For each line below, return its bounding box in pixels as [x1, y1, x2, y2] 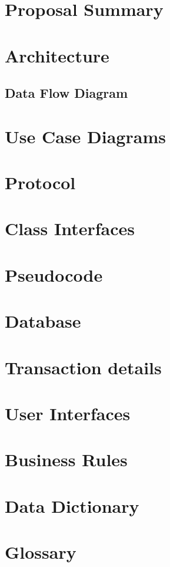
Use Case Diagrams [5, 124, 166, 148]
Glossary [5, 540, 76, 564]
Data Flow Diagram [5, 84, 128, 102]
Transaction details [5, 355, 162, 379]
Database [5, 309, 81, 333]
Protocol [5, 170, 76, 195]
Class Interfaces [5, 216, 135, 240]
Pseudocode [5, 262, 103, 286]
